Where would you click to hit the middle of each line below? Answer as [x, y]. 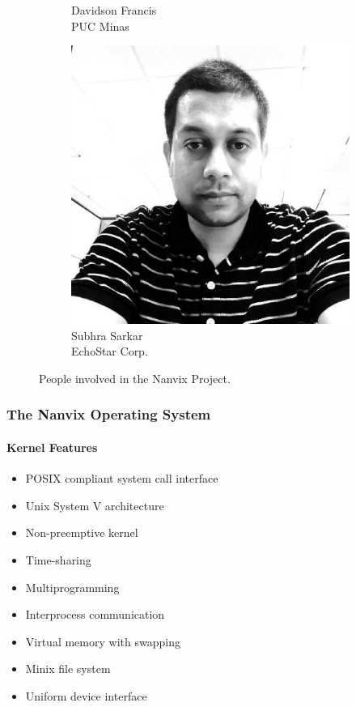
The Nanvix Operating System [109, 414]
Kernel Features [52, 447]
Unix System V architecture [95, 505]
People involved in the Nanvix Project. [135, 378]
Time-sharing [58, 559]
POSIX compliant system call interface [122, 478]
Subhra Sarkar [107, 335]
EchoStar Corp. [110, 351]
